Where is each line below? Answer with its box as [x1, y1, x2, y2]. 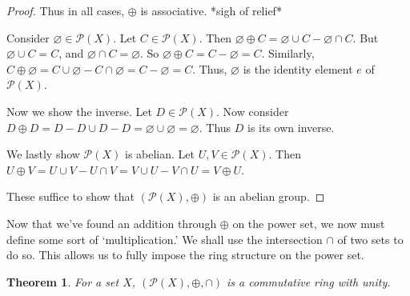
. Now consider [216, 102, 289, 119]
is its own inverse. [247, 118, 335, 135]
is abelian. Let [125, 146, 195, 162]
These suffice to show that [6, 188, 135, 205]
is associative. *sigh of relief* [140, 2, 282, 18]
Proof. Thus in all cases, [6, 2, 125, 18]
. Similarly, [261, 45, 315, 62]
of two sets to [337, 230, 404, 247]
